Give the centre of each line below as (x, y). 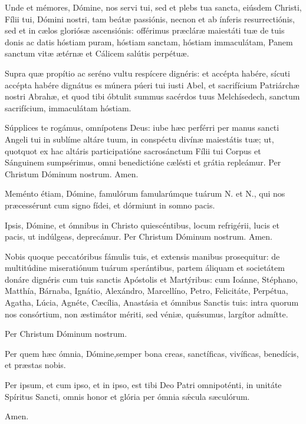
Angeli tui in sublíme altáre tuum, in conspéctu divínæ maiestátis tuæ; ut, (139, 139)
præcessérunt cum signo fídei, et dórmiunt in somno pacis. (110, 205)
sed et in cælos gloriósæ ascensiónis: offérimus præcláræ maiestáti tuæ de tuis (145, 30)
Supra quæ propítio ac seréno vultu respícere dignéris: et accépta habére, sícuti (147, 73)
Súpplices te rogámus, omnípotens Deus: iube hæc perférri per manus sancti (142, 127)
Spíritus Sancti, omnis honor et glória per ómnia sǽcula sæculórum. (127, 396)
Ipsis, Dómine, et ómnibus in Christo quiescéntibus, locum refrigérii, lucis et (142, 225)
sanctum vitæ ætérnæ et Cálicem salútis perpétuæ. (97, 53)
